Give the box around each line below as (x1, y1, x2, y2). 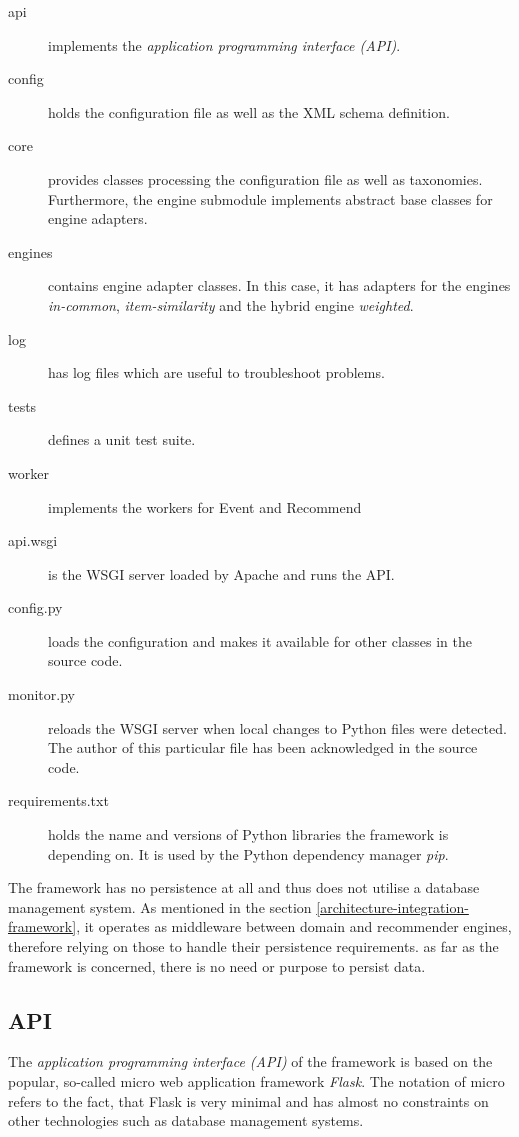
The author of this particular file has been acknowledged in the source (48, 737, 478, 758)
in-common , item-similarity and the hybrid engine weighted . (48, 294, 414, 315)
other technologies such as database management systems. (8, 1110, 364, 1131)
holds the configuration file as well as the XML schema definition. (48, 101, 450, 122)
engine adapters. (48, 208, 148, 229)
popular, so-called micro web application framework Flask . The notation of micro (8, 1070, 505, 1091)
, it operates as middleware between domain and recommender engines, (76, 916, 512, 937)
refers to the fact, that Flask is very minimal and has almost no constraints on (8, 1090, 489, 1111)
